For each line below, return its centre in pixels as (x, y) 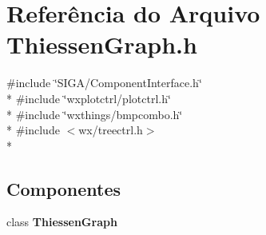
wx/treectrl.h (111, 130)
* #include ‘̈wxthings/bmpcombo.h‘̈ (95, 114)
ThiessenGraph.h (102, 44)
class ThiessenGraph (62, 222)
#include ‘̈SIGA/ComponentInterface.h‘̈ (104, 83)
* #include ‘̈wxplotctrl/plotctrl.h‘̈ (89, 98)
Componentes (64, 188)
